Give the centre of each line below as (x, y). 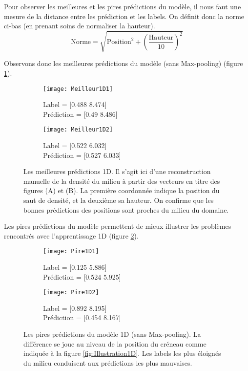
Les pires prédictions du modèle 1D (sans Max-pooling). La (112, 334)
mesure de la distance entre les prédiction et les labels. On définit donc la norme (124, 16)
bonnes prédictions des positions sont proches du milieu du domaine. (126, 209)
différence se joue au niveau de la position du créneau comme (115, 343)
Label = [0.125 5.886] (75, 267)
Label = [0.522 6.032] (75, 145)
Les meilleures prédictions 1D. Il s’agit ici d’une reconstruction (117, 171)
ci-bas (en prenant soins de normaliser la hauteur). (80, 26)
